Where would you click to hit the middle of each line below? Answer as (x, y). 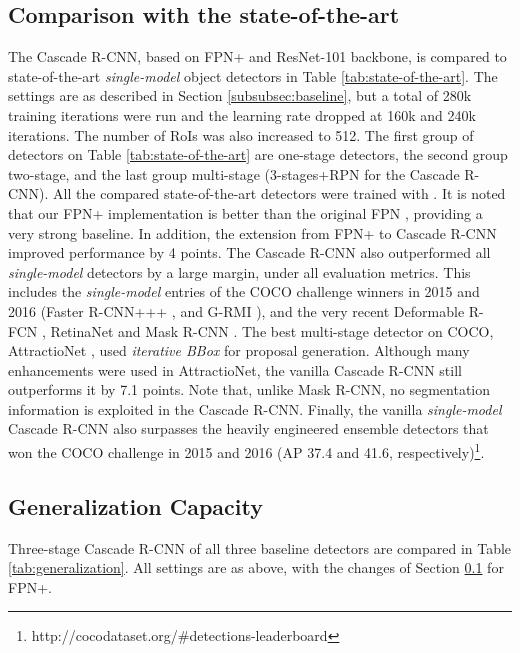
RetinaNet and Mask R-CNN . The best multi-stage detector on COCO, (272, 330)
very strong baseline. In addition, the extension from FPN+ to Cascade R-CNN (252, 232)
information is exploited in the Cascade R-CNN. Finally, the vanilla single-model (255, 408)
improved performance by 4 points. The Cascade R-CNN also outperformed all (249, 252)
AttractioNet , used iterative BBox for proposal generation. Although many (239, 350)
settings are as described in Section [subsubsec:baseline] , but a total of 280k (240, 95)
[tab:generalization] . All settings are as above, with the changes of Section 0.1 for (256, 567)
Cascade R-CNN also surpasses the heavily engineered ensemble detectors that (248, 428)
